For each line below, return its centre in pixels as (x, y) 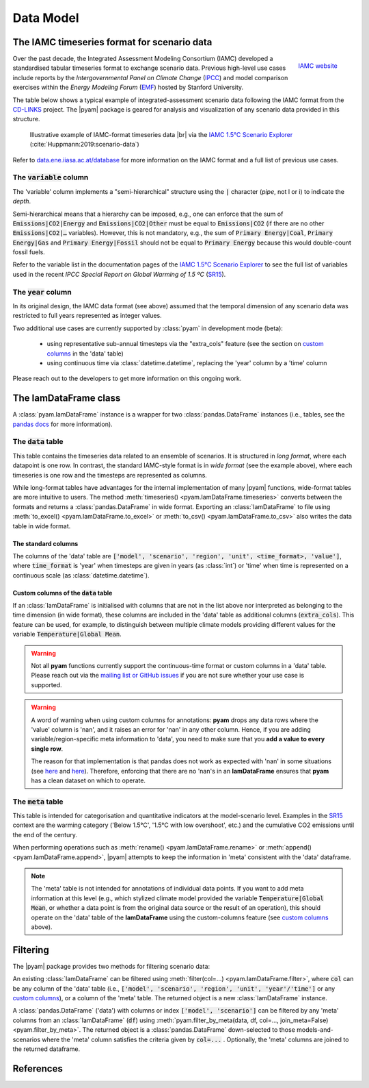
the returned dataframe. (46, 1049)
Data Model (46, 18)
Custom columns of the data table (63, 593)
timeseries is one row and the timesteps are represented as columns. (110, 475)
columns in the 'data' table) (85, 354)
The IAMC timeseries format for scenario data (112, 42)
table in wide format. (42, 526)
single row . (47, 749)
